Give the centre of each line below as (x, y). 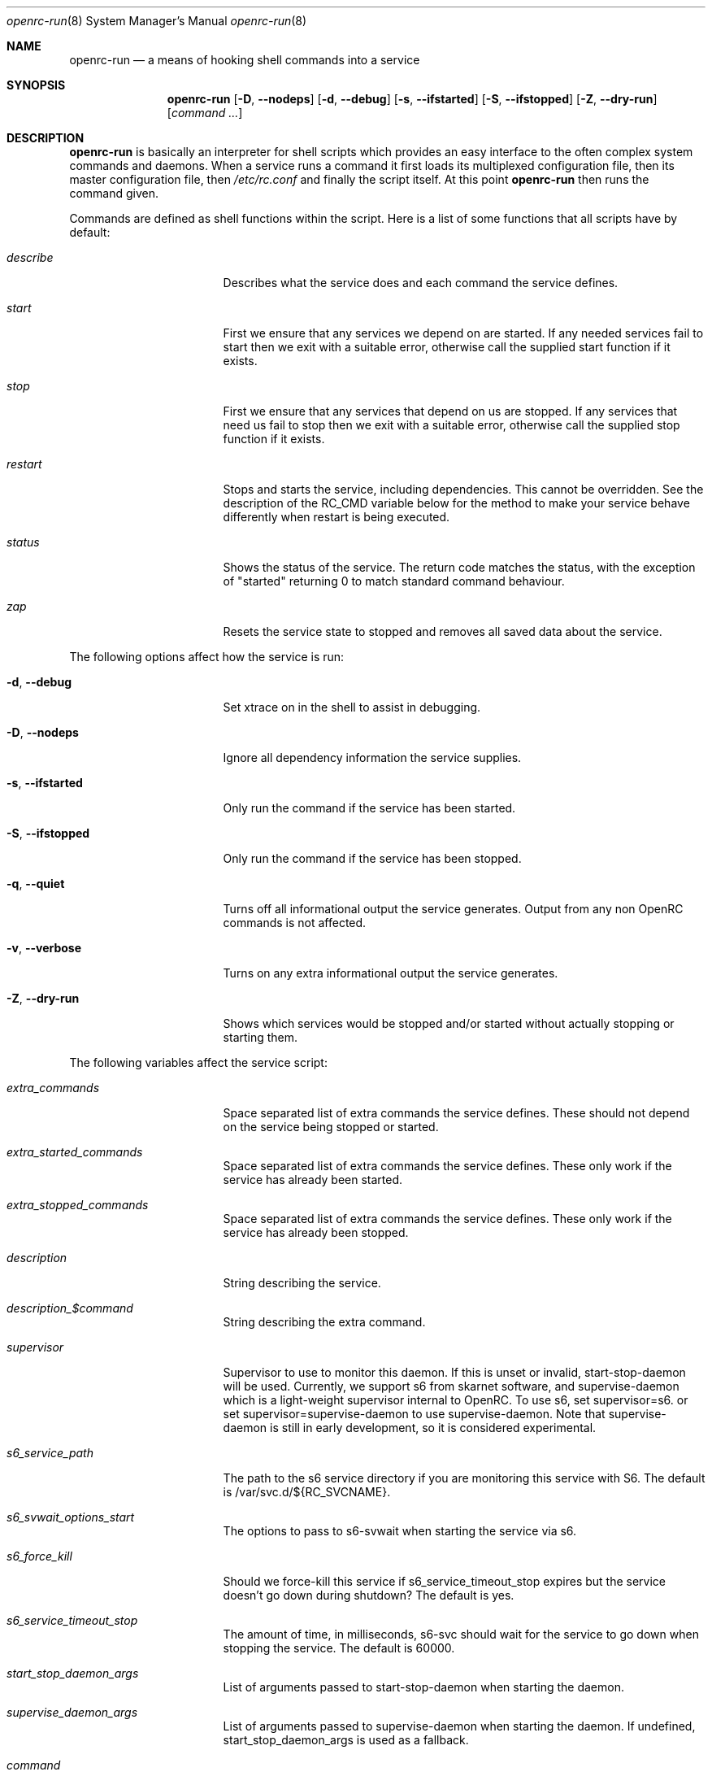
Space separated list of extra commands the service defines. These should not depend (456, 1113)
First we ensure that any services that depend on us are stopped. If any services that (450, 411)
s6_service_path (50, 1453)
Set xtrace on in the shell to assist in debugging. (352, 707)
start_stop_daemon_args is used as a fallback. (346, 1740)
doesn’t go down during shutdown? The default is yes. (369, 1595)
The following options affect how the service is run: (207, 657)
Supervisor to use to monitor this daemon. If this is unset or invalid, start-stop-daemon (454, 1372)
